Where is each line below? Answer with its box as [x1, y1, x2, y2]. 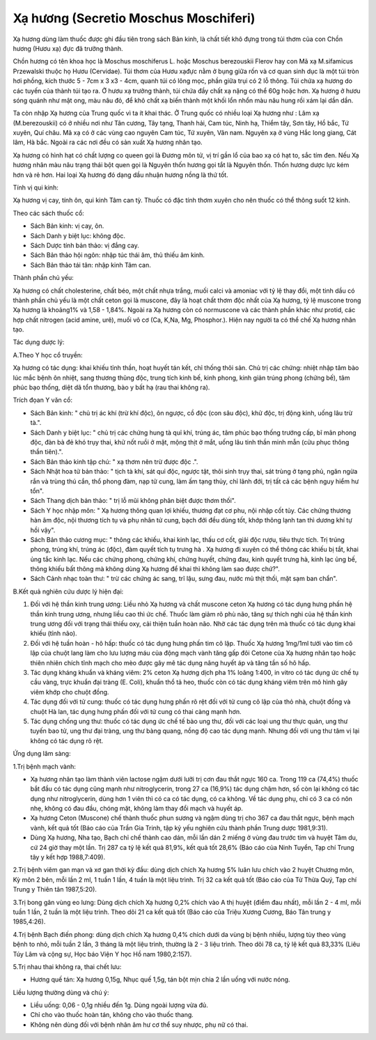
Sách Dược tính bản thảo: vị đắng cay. [30, 241, 139, 249]
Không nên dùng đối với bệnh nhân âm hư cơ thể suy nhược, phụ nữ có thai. [30, 1020, 249, 1029]
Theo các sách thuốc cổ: [13, 209, 85, 217]
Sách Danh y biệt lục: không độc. [30, 231, 125, 240]
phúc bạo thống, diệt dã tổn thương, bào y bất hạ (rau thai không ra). [13, 383, 210, 391]
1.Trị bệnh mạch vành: [13, 762, 77, 770]
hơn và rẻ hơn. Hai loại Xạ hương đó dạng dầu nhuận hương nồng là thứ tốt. [13, 171, 229, 179]
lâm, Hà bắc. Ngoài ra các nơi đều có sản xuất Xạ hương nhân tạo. [13, 138, 203, 146]
